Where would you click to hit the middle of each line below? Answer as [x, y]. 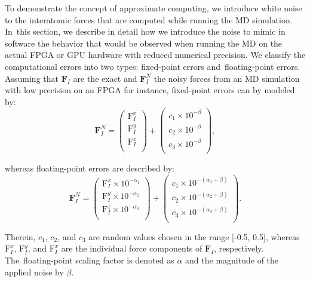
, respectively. [239, 248]
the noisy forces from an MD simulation [227, 78]
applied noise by [34, 272]
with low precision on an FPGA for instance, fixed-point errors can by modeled [150, 90]
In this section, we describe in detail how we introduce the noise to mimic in [145, 31]
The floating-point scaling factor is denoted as [90, 260]
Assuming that [32, 78]
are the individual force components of [132, 248]
